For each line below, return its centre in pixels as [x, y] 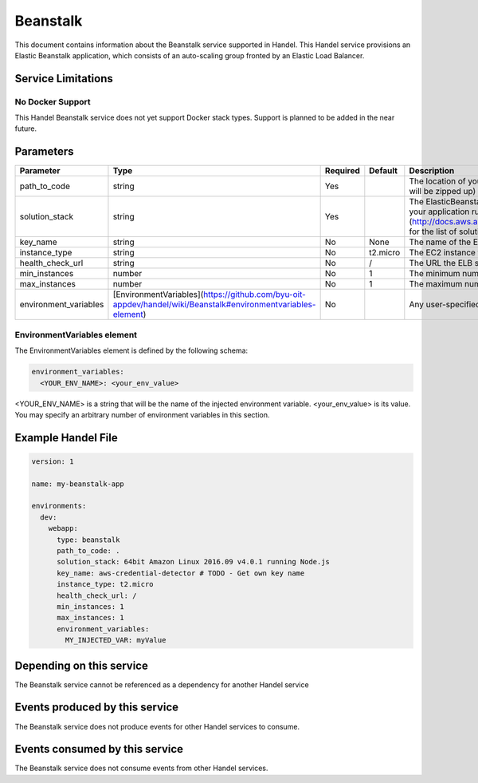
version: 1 [53, 461]
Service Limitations [64, 79]
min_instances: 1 [91, 606]
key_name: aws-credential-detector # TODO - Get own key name [181, 573]
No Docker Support [53, 101]
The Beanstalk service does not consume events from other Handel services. [141, 768]
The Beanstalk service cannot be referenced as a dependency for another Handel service [162, 684]
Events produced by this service [97, 708]
